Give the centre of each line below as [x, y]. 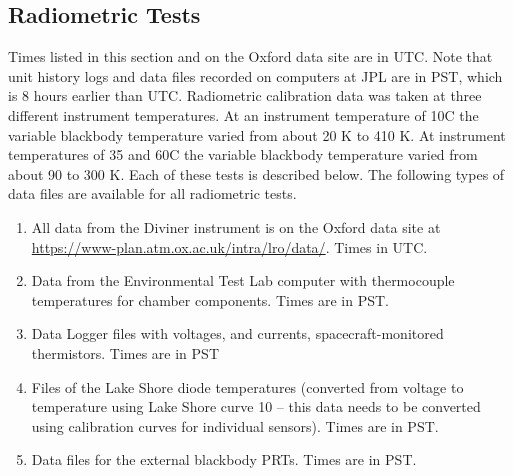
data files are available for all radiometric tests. [152, 193]
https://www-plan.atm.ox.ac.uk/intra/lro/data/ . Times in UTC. [229, 246]
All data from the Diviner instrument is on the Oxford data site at [236, 226]
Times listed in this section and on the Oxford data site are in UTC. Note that [250, 56]
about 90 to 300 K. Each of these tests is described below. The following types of [256, 173]
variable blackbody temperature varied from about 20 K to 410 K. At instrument [257, 134]
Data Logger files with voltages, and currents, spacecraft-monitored [237, 333]
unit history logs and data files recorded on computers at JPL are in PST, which [255, 75]
